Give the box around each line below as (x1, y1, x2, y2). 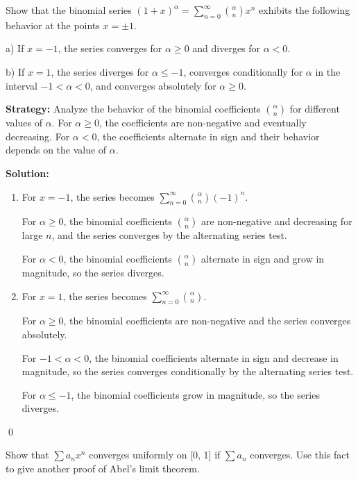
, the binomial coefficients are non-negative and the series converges (63, 313, 351, 328)
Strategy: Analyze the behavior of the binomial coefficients (6, 101, 261, 116)
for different (289, 101, 340, 116)
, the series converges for (58, 41, 162, 56)
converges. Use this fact (250, 447, 350, 462)
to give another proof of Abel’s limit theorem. (6, 461, 200, 476)
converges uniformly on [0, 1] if (89, 447, 221, 462)
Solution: (6, 165, 49, 180)
